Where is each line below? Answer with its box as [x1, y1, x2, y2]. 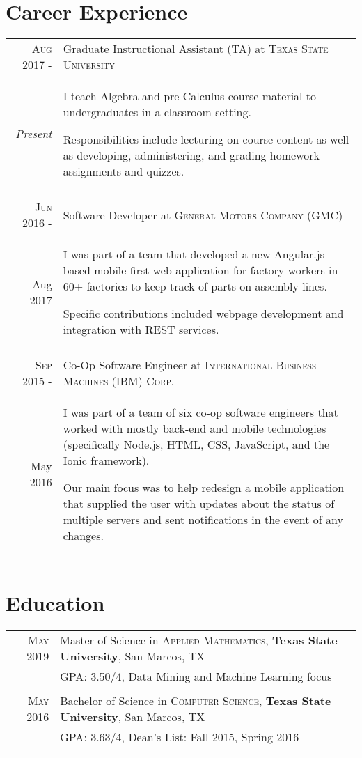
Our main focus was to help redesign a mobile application [63, 479, 345, 496]
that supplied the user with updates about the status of [63, 495, 335, 512]
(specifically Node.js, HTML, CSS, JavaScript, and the [63, 436, 330, 453]
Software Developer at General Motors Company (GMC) [63, 206, 343, 223]
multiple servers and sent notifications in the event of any [63, 511, 343, 528]
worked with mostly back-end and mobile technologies [63, 420, 326, 437]
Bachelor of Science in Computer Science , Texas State [60, 693, 331, 709]
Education [6, 589, 105, 617]
